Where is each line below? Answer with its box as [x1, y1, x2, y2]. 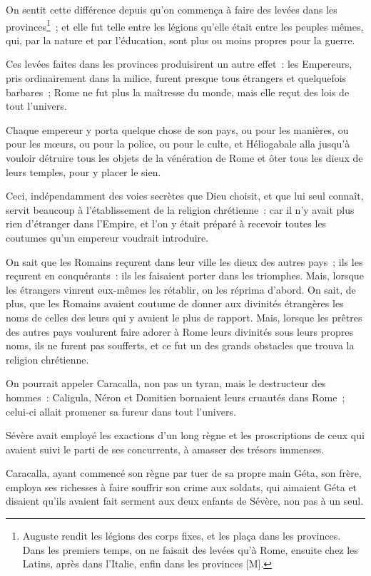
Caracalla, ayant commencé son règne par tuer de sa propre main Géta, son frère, [6, 466, 362, 480]
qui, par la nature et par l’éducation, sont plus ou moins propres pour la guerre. [6, 32, 355, 47]
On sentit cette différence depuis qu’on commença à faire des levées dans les [6, 2, 337, 16]
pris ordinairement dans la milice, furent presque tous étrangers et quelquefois [6, 71, 347, 86]
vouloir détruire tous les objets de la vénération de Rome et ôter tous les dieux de [6, 150, 363, 165]
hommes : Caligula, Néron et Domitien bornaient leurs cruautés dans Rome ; [6, 389, 345, 404]
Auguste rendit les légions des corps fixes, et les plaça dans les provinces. [22, 528, 341, 543]
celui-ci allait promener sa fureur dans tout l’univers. [6, 403, 236, 418]
